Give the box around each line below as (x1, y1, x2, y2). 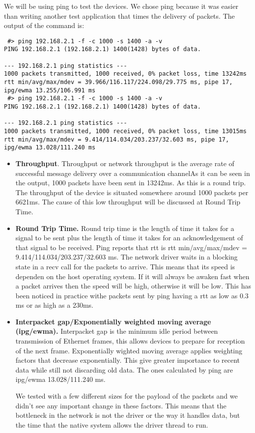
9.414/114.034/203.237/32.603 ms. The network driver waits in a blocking (15, 252, 238, 262)
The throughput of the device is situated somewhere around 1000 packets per (15, 187, 249, 197)
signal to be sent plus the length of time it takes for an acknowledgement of (15, 232, 243, 243)
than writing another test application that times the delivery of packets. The (4, 10, 235, 21)
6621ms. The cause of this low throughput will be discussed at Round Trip (15, 197, 241, 207)
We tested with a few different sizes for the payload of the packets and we (15, 391, 238, 401)
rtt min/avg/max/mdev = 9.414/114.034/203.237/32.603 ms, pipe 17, (4, 136, 229, 143)
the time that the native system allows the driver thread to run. (15, 419, 208, 430)
